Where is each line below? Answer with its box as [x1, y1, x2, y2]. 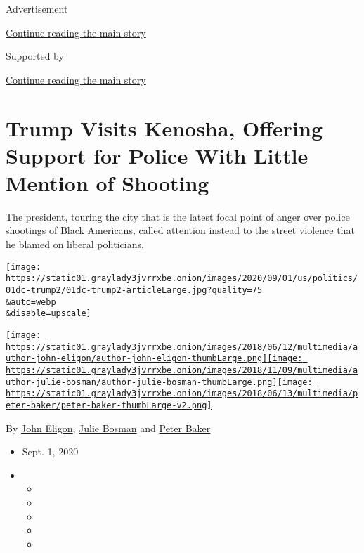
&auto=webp [6, 297, 56, 307]
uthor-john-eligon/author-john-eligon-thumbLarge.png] [6, 353, 268, 364]
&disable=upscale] [6, 308, 91, 319]
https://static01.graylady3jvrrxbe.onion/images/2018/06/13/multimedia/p [6, 389, 358, 399]
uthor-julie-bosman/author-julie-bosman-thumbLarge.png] [6, 377, 278, 387]
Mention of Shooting [6, 168, 209, 197]
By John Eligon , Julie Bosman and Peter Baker [6, 420, 211, 435]
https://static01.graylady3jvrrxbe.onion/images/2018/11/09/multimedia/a [6, 365, 358, 375]
